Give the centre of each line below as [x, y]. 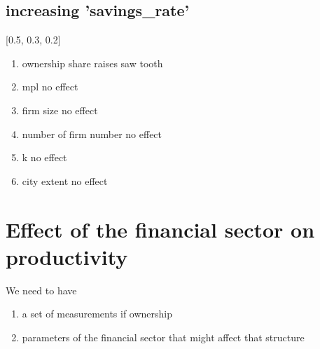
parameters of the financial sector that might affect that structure [163, 337]
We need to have [41, 290]
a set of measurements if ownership [97, 314]
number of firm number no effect [92, 134]
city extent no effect [65, 180]
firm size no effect [60, 110]
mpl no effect [50, 87]
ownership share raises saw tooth [92, 63]
